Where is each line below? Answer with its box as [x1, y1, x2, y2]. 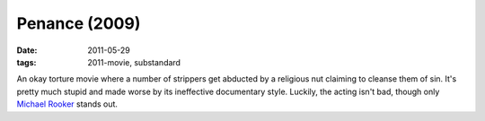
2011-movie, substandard [87, 56, 181, 67]
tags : [16, 56, 37, 67]
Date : [16, 45, 38, 56]
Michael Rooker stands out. [16, 99, 119, 109]
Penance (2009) [16, 13, 141, 33]
